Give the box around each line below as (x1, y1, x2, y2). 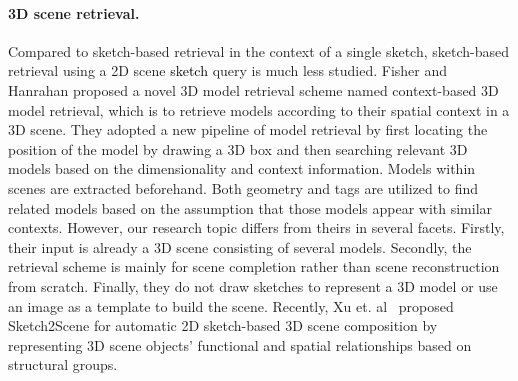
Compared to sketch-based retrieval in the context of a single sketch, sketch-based (8, 40, 510, 61)
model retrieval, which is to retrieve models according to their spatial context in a (8, 99, 510, 120)
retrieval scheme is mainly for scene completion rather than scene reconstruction (8, 256, 500, 277)
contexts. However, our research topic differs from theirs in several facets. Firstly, (8, 217, 505, 238)
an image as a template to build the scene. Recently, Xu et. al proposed (8, 295, 454, 316)
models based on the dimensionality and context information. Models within (8, 158, 476, 179)
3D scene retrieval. (8, 2, 140, 23)
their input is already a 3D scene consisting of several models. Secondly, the (8, 236, 472, 257)
